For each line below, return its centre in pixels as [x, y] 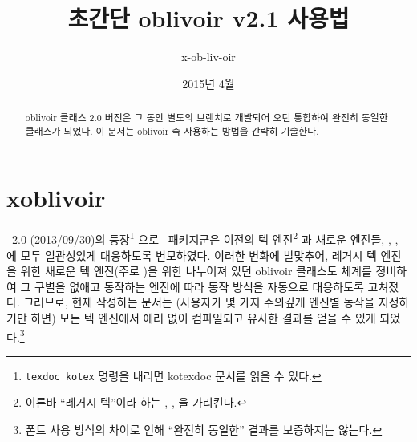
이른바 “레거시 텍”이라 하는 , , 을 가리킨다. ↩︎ [136, 402]
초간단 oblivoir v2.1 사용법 [208, 18]
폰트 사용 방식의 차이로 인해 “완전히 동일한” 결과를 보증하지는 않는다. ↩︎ [204, 430]
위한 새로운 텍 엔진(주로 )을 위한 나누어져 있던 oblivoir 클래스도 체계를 [196, 271]
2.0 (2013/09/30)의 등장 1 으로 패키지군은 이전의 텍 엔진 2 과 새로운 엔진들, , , [205, 238]
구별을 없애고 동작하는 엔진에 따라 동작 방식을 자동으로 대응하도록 [199, 286]
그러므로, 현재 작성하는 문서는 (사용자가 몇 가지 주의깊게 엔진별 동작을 [199, 302]
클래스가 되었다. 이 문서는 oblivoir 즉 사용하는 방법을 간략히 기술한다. [172, 130]
